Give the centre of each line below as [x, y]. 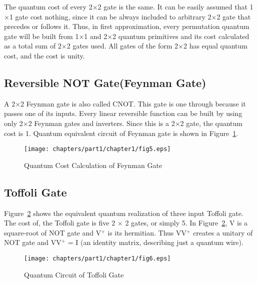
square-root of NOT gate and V [53, 232]
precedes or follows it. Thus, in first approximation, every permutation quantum [127, 26]
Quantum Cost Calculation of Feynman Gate [93, 165]
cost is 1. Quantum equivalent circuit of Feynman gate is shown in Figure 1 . [121, 133]
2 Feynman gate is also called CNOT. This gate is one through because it [133, 103]
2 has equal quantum [215, 46]
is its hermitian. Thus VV [147, 232]
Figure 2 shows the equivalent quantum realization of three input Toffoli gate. [124, 213]
